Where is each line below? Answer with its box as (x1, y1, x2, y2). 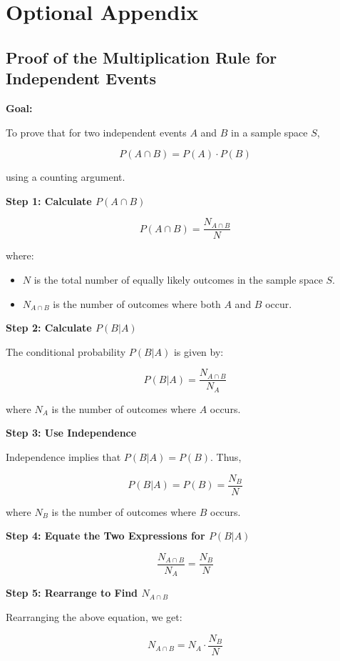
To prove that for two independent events (6, 124, 187, 139)
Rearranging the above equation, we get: (6, 610, 182, 625)
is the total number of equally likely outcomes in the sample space (34, 272, 323, 287)
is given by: (173, 344, 224, 359)
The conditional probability (6, 344, 126, 359)
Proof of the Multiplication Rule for (6, 46, 277, 68)
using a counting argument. (6, 169, 125, 184)
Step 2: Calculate (6, 320, 92, 335)
